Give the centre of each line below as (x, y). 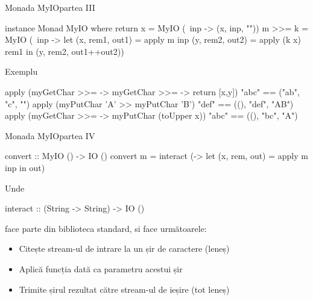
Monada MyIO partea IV (50, 135)
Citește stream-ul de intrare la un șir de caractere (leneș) (124, 248)
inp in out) (25, 167)
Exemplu (21, 71)
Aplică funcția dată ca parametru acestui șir (101, 268)
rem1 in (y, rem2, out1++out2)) (65, 51)
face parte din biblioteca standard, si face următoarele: (106, 228)
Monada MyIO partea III (50, 7)
